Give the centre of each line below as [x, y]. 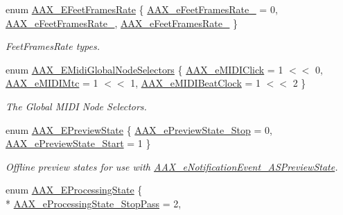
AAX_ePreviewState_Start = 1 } [78, 143]
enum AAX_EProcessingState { [74, 190]
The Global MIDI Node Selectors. [76, 106]
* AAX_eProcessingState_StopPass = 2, [94, 203]
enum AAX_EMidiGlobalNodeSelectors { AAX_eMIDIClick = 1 [144, 69]
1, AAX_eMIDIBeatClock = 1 [196, 83]
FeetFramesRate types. [53, 46]
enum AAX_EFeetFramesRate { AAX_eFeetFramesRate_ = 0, [142, 9]
